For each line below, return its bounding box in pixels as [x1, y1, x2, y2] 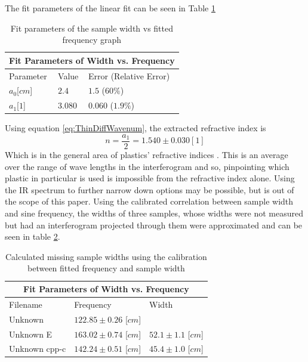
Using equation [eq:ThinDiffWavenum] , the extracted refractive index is [5, 122, 266, 134]
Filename [9, 298, 42, 310]
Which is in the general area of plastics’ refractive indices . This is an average [5, 148, 288, 161]
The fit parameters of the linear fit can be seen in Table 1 [5, 2, 215, 14]
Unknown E [9, 327, 53, 340]
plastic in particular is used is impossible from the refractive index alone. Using [5, 172, 295, 184]
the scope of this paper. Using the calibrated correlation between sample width [5, 195, 294, 208]
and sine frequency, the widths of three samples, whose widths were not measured [5, 207, 303, 219]
